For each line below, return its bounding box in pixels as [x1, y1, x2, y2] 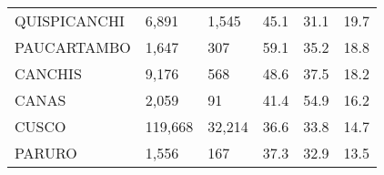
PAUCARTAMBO [15, 36, 131, 57]
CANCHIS [15, 63, 82, 84]
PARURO [15, 142, 77, 163]
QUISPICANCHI [15, 10, 125, 31]
